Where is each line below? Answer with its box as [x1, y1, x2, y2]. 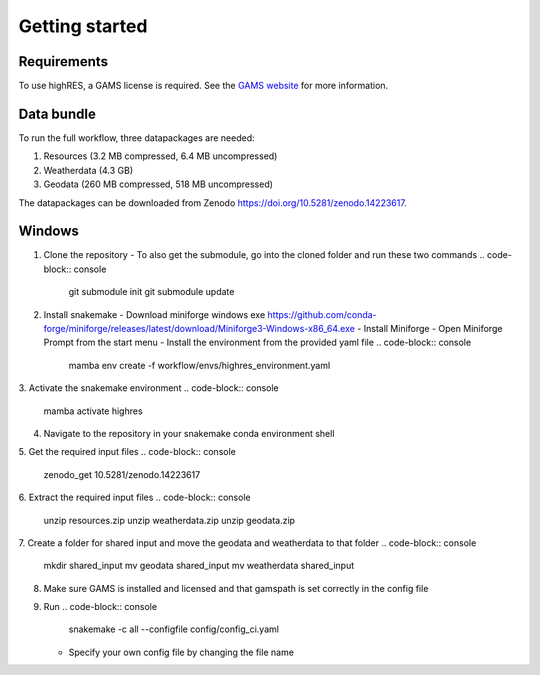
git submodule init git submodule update [68, 286, 235, 298]
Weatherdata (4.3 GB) [43, 164, 134, 176]
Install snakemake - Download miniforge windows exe [43, 308, 266, 320]
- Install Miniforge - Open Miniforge [356, 323, 503, 334]
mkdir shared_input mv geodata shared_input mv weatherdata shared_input [43, 560, 355, 572]
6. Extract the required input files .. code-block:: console [18, 491, 251, 504]
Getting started [18, 15, 148, 37]
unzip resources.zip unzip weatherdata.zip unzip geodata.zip [43, 514, 295, 526]
